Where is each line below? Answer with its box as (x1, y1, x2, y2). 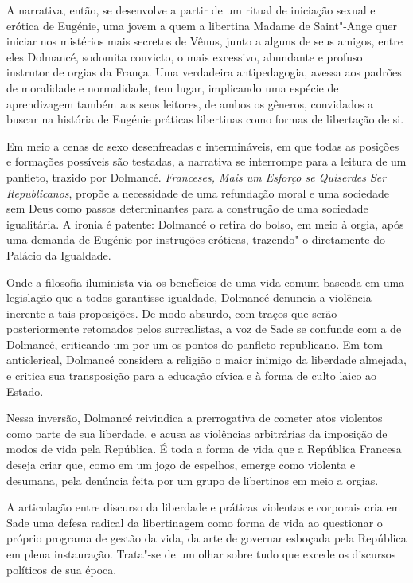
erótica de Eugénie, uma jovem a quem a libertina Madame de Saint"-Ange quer (6, 17, 397, 33)
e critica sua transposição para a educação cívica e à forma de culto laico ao (6, 367, 377, 384)
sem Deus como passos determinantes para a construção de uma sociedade (6, 200, 368, 217)
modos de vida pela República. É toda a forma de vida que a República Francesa (6, 440, 402, 457)
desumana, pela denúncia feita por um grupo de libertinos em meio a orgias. (6, 471, 379, 488)
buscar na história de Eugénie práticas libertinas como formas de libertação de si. (6, 111, 404, 127)
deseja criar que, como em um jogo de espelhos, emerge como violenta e (6, 456, 356, 473)
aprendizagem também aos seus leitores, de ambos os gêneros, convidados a (6, 95, 374, 112)
